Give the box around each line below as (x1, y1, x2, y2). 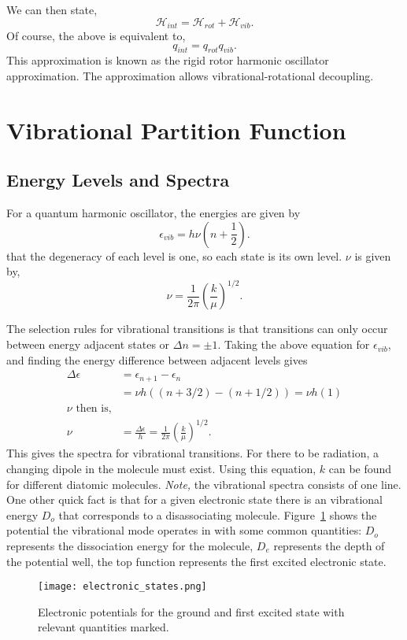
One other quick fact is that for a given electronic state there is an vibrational (6, 491, 383, 508)
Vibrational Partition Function (6, 113, 346, 146)
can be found (328, 460, 392, 476)
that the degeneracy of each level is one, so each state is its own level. (6, 247, 342, 264)
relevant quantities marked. (38, 619, 169, 635)
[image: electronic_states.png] (38, 581, 207, 593)
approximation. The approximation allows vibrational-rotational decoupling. (6, 68, 374, 84)
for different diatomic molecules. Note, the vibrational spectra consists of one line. (6, 475, 401, 492)
